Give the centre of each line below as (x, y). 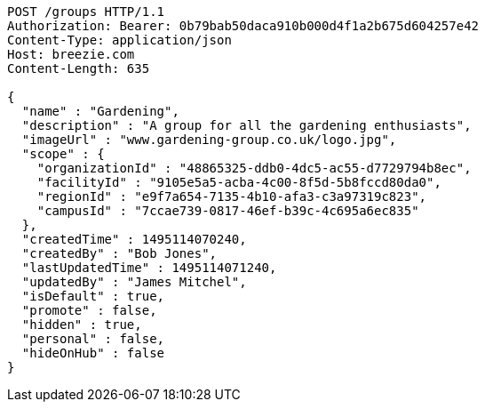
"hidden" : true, (82, 325)
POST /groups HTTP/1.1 (86, 12)
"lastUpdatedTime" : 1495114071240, (149, 268)
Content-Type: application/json (119, 40)
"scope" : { (63, 154)
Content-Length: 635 (79, 68)
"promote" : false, (89, 310)
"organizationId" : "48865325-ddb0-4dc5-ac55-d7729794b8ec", (254, 168)
